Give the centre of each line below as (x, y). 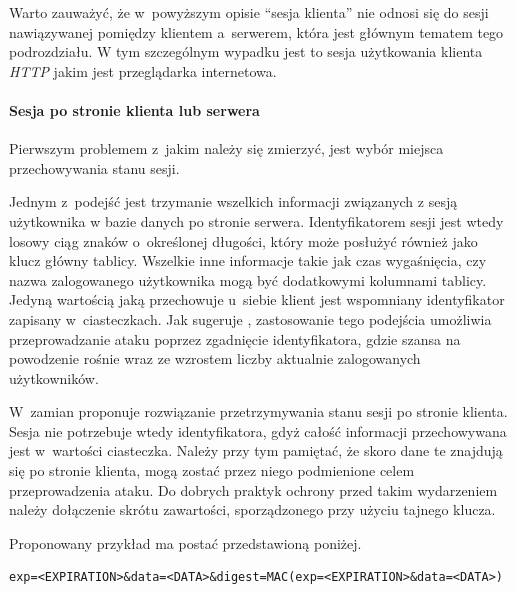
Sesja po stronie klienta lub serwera (134, 109)
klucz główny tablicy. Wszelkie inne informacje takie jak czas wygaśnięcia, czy (248, 260)
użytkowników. (54, 377)
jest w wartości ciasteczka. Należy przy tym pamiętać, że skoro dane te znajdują (256, 450)
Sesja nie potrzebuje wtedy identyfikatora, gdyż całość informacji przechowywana (258, 430)
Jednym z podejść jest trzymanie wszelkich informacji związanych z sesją (233, 201)
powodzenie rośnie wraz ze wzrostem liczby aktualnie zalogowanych (215, 358)
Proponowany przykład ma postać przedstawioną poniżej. (185, 542)
